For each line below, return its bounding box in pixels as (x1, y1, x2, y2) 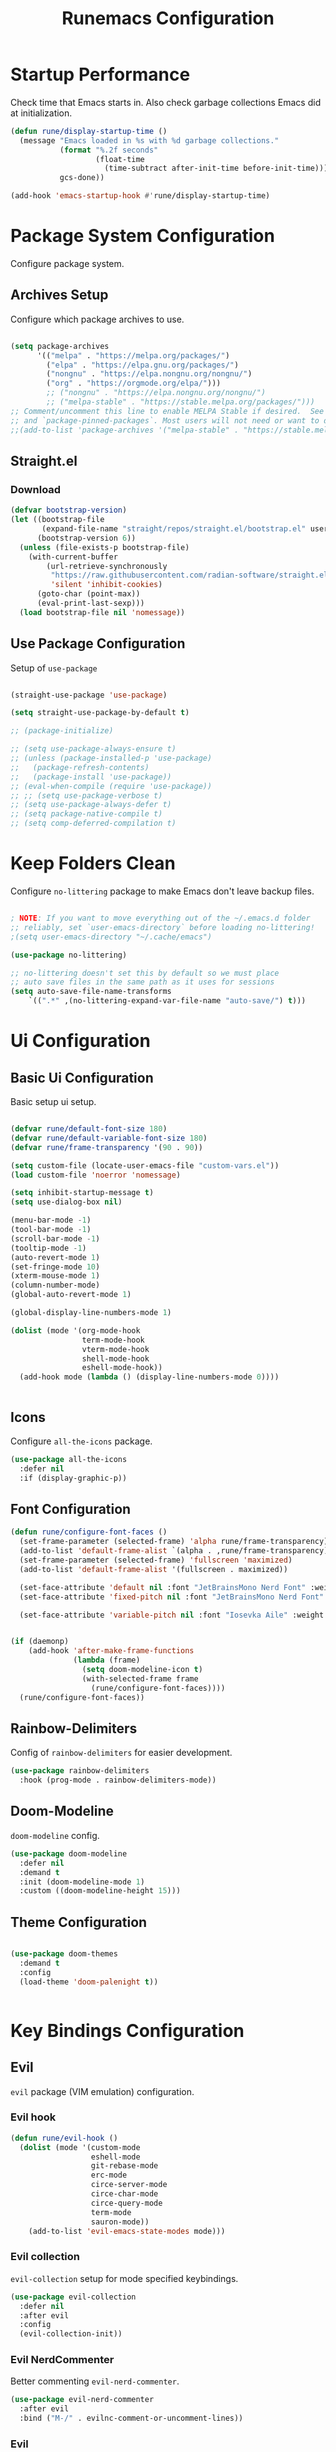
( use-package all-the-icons (10, 1454, 128, 1464)
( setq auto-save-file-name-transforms (10, 987, 172, 997)
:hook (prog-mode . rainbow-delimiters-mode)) (19, 1775, 217, 1786)
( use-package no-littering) (10, 950, 128, 960)
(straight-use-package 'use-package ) (10, 690, 168, 700)
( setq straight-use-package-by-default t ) (10, 708, 190, 718)
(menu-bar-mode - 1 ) (10, 1215, 92, 1226)
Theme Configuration (10, 1913, 148, 1931)
